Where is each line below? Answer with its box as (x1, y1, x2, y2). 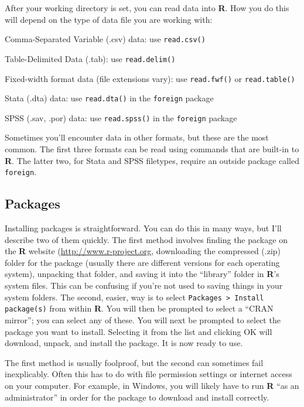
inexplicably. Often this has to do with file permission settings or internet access (5, 368, 292, 380)
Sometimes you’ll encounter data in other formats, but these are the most (5, 131, 269, 143)
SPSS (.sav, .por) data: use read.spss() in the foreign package (5, 111, 237, 124)
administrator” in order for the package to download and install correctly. (5, 391, 269, 403)
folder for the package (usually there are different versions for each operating (5, 256, 280, 268)
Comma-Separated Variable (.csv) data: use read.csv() (5, 33, 206, 45)
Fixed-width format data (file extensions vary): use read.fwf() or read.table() (5, 72, 295, 84)
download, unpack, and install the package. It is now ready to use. (5, 337, 243, 349)
